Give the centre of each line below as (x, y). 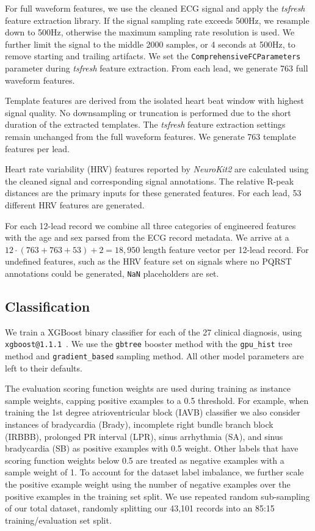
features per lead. (37, 148)
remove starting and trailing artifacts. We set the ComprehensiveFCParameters (153, 56)
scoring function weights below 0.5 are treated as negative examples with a (145, 460)
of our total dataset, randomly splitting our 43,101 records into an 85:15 (140, 508)
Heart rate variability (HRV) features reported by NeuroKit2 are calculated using (157, 169)
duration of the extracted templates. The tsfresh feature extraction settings (145, 124)
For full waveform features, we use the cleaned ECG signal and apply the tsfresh (155, 8)
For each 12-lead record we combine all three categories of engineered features (150, 225)
